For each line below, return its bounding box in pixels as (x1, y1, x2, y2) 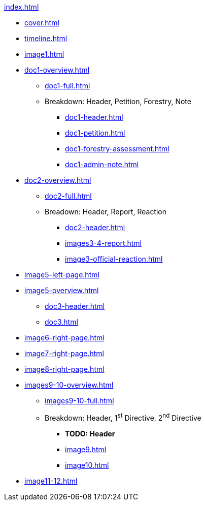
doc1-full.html (45, 81, 90, 90)
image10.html (65, 460, 109, 469)
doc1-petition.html (65, 129, 125, 137)
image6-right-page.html (24, 333, 105, 342)
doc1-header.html (65, 113, 123, 121)
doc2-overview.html (24, 176, 91, 184)
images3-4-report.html (65, 239, 142, 247)
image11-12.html (24, 476, 78, 485)
